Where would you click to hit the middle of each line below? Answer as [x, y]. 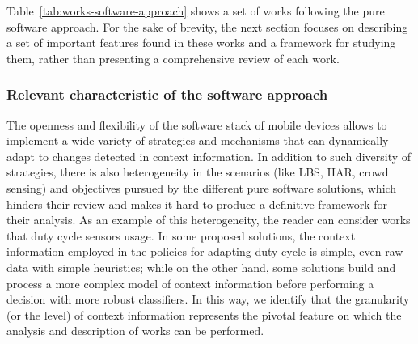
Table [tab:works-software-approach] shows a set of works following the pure [196, 11]
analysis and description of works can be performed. [135, 331]
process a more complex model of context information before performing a [190, 283]
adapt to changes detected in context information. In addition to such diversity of [209, 156]
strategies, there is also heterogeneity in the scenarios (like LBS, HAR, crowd [198, 172]
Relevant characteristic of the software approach [167, 94]
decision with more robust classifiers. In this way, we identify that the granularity [208, 299]
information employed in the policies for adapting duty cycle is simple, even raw [205, 251]
